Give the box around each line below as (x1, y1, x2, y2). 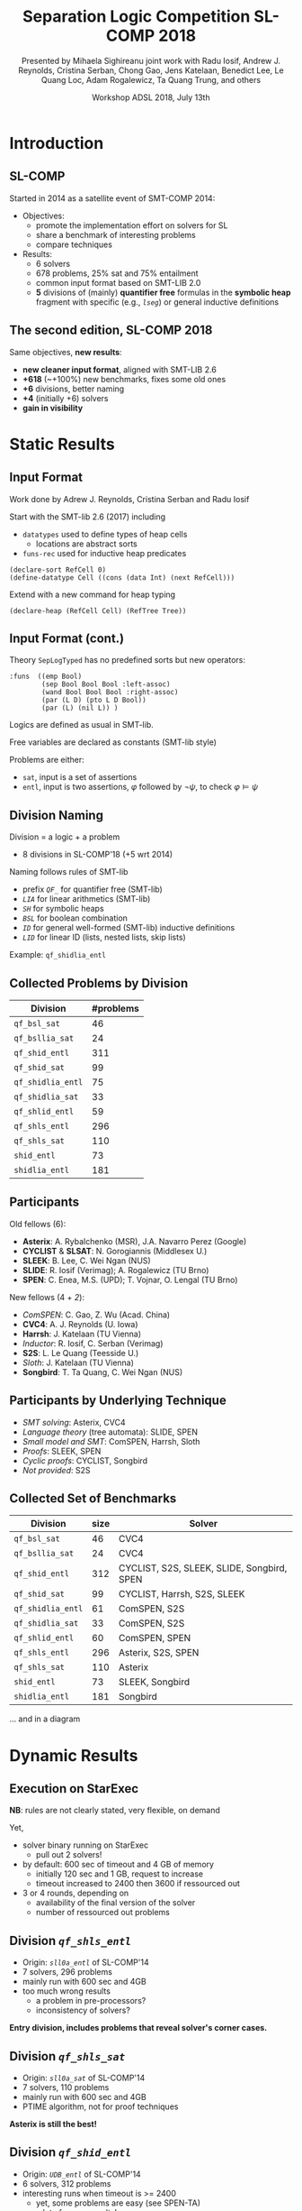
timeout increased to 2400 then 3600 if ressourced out (35, 1878, 241, 1889)
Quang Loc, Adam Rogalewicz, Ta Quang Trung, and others (40, 74, 262, 85)
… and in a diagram (9, 1713, 81, 1724)
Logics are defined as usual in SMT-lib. (9, 720, 155, 730)
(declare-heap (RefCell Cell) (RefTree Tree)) (9, 606, 187, 615)
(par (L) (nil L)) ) (41, 703, 119, 713)
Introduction (9, 133, 104, 153)
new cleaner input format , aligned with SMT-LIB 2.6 (22, 363, 218, 375)
